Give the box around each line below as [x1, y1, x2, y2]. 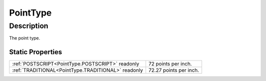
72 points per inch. [148, 61, 192, 67]
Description [9, 21, 49, 30]
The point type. [9, 35, 40, 41]
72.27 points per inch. [148, 67, 199, 74]
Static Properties [9, 48, 63, 56]
